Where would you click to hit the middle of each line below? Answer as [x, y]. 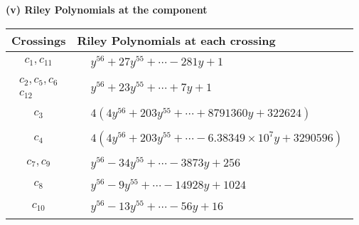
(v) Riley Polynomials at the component [107, 9]
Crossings [39, 40]
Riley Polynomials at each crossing [176, 40]
